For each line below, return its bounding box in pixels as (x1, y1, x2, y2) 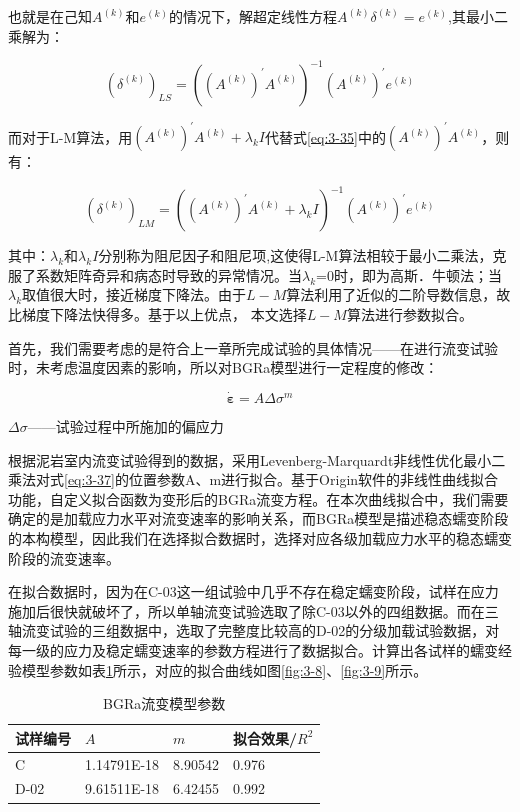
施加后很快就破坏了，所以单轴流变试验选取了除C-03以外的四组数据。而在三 (8, 600, 499, 621)
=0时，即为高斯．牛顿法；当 (316, 264, 502, 285)
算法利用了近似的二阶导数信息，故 (286, 284, 511, 305)
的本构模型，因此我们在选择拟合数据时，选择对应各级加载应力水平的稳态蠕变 (8, 528, 512, 549)
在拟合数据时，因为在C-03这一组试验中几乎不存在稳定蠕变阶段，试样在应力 (8, 581, 499, 602)
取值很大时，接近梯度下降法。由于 (22, 284, 247, 305)
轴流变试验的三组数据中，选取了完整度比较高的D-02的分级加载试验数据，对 (8, 620, 500, 641)
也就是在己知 (8, 6, 92, 26)
